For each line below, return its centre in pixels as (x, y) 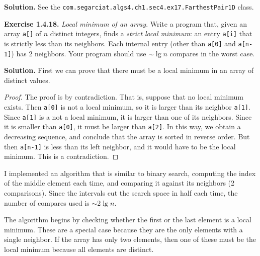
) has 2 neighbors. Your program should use (79, 53)
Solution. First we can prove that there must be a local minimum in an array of (129, 70)
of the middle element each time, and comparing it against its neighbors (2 (119, 183)
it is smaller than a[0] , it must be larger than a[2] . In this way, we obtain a (122, 126)
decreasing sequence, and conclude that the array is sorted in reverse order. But (127, 136)
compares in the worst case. (212, 53)
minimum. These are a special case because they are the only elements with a (123, 229)
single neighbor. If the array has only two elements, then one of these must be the (130, 239)
